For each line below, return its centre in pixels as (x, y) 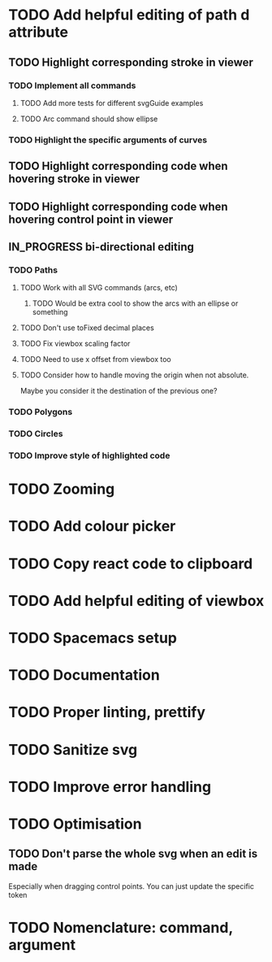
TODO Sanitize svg (73, 749)
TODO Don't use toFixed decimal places (87, 328)
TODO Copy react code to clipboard (131, 564)
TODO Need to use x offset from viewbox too (96, 359)
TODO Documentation (84, 675)
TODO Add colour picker (92, 527)
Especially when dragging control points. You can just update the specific (131, 886)
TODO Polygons (41, 412)
